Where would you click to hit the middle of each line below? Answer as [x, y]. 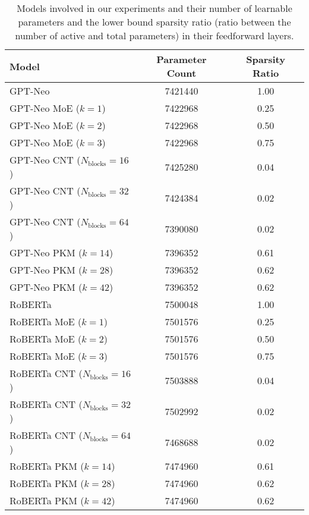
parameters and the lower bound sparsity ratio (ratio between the [154, 22]
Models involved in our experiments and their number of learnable [154, 8]
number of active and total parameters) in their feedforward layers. [154, 35]
